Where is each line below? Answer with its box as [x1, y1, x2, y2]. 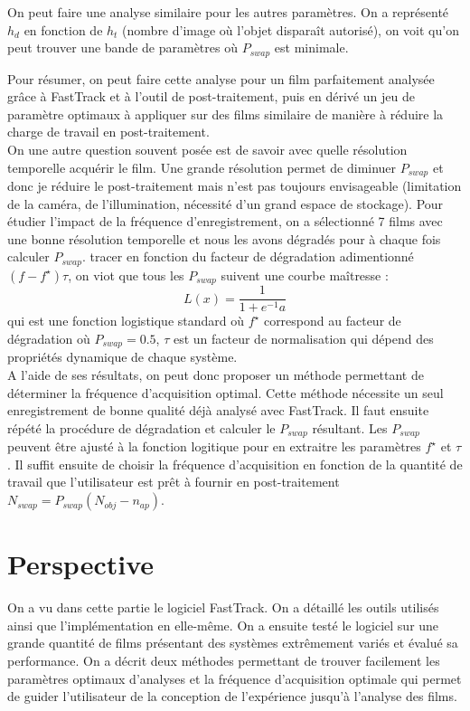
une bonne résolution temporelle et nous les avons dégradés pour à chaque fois [7, 229, 441, 248]
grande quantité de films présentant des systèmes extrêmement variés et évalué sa [7, 633, 458, 652]
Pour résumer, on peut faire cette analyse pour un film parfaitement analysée [7, 69, 435, 88]
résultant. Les [312, 418, 388, 437]
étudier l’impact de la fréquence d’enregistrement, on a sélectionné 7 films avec [7, 212, 443, 231]
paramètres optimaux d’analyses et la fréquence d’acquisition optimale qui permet [7, 668, 462, 687]
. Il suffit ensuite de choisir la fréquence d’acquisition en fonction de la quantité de [7, 454, 463, 473]
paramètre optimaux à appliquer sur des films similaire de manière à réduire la [7, 104, 444, 123]
